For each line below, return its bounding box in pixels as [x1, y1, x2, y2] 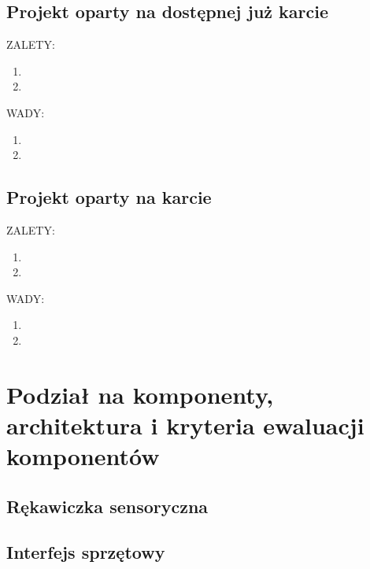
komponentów [6, 440, 160, 472]
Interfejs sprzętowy [6, 540, 165, 564]
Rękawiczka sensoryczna [6, 493, 209, 518]
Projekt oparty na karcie [6, 185, 212, 209]
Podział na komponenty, [6, 378, 274, 410]
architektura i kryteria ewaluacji [6, 408, 364, 441]
